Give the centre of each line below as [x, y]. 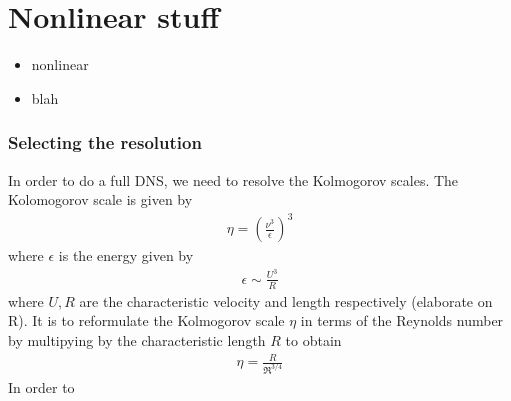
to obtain [313, 339]
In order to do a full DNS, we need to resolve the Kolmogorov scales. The [233, 179]
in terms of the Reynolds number [402, 320]
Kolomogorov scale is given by [100, 199]
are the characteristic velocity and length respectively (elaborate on [286, 300]
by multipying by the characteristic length [137, 339]
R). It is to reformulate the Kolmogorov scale [146, 320]
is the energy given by [126, 255]
